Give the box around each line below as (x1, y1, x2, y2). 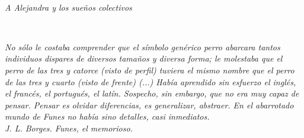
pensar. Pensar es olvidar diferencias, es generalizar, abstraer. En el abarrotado (5, 98, 294, 111)
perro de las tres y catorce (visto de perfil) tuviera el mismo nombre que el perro (5, 63, 295, 76)
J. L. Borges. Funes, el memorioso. (5, 121, 133, 134)
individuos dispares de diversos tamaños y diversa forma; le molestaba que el (5, 52, 283, 65)
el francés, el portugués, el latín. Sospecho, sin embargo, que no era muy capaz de (5, 87, 299, 100)
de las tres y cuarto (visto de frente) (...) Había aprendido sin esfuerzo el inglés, (5, 75, 296, 88)
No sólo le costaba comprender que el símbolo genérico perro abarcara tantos (5, 40, 280, 53)
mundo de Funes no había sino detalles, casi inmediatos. (5, 110, 210, 123)
